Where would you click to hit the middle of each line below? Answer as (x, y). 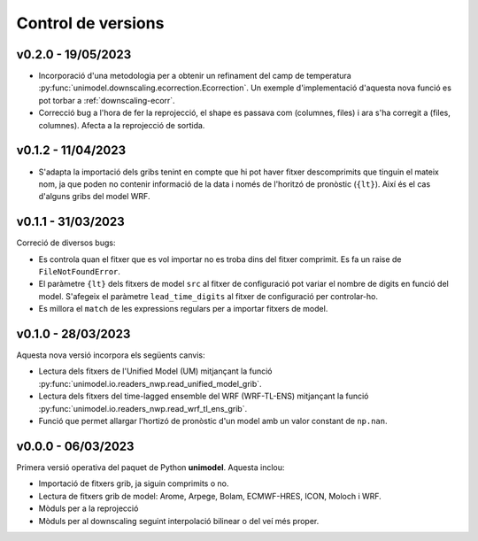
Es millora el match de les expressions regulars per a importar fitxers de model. (183, 309)
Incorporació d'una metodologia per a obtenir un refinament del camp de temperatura (195, 76)
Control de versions (90, 23)
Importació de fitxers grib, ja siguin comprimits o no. (134, 483)
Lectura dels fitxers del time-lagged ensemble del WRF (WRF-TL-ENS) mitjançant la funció (204, 396)
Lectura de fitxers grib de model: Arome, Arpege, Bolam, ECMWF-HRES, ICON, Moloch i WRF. (210, 496)
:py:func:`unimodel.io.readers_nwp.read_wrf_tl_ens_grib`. (143, 408)
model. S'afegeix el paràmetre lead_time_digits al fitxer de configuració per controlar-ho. (208, 296)
